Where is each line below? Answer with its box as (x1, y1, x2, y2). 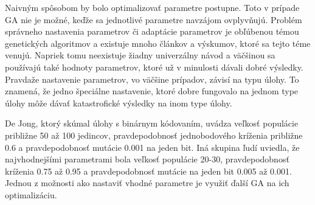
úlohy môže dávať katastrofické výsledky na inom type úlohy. (5, 96, 232, 109)
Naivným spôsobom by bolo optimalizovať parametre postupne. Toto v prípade (5, 1, 300, 13)
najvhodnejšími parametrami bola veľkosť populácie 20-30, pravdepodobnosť (5, 153, 289, 165)
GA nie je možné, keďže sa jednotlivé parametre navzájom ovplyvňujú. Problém (5, 13, 302, 26)
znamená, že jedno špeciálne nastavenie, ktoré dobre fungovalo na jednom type (5, 85, 299, 97)
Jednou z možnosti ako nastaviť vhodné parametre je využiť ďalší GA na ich (5, 176, 289, 189)
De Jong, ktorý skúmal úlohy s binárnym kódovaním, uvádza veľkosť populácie (5, 117, 299, 130)
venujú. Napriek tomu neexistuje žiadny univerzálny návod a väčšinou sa (5, 49, 275, 61)
